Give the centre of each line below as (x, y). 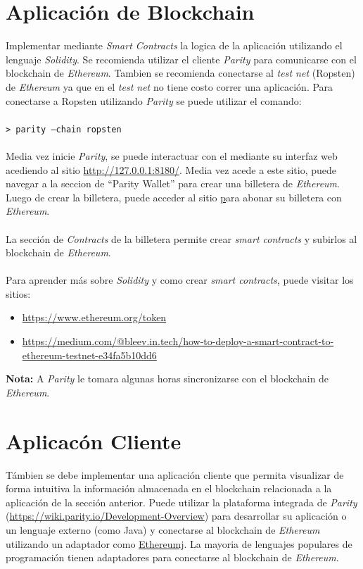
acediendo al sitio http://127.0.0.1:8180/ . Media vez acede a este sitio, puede (171, 169)
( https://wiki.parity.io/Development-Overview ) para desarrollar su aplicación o (176, 516)
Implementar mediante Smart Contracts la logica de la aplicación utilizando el (174, 45)
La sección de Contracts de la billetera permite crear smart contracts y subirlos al (181, 238)
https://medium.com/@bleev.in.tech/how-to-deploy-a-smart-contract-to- (178, 341)
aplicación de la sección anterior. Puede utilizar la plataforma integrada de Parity (181, 502)
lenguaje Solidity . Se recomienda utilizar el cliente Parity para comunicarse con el (181, 59)
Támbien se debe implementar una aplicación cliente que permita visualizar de (175, 474)
